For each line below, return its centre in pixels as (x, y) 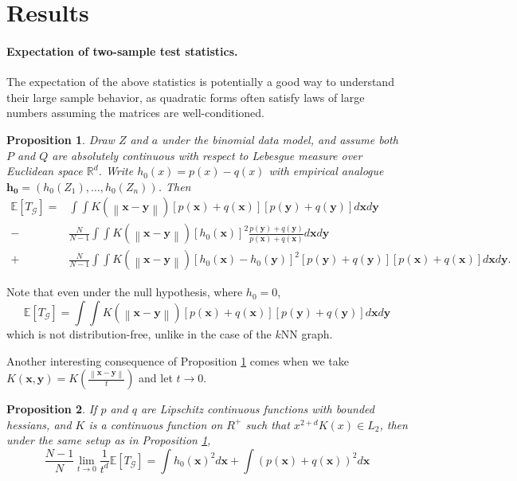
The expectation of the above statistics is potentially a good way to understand (200, 82)
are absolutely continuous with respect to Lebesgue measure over (207, 155)
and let (156, 378)
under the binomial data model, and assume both (280, 139)
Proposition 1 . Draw (61, 139)
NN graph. (307, 334)
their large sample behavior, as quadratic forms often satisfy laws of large (186, 97)
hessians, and (39, 424)
